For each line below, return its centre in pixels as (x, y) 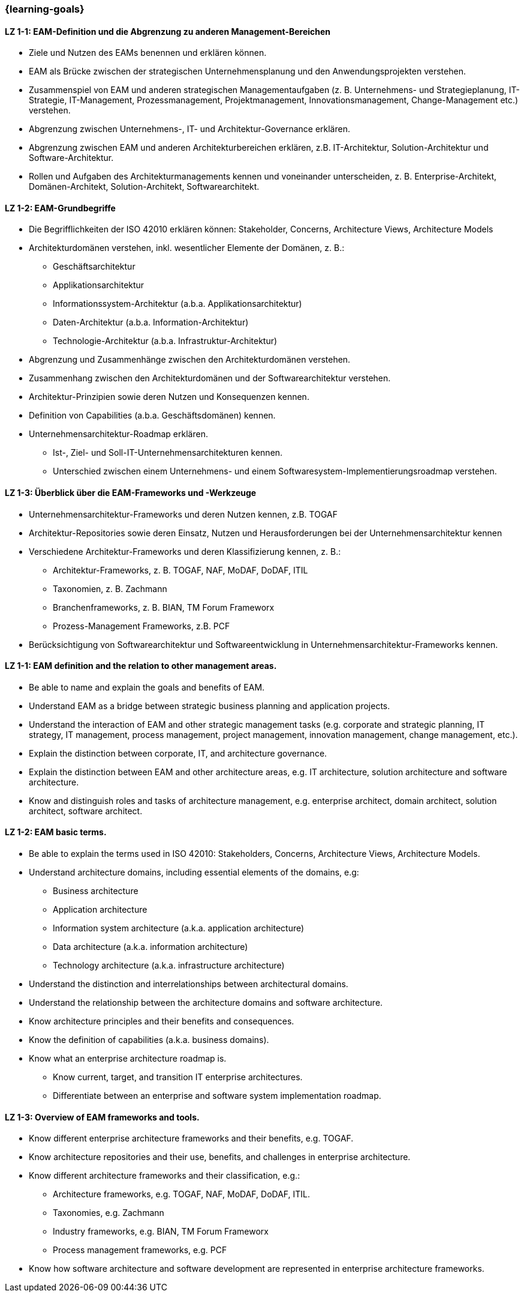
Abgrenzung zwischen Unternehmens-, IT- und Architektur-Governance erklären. (189, 129)
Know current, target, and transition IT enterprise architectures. (178, 1077)
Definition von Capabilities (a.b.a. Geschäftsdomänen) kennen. (152, 416)
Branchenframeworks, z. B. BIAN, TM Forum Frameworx (164, 607)
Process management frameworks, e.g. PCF (140, 1250)
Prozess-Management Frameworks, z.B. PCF (141, 626)
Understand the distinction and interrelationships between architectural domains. (189, 984)
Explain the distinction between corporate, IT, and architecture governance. (178, 753)
